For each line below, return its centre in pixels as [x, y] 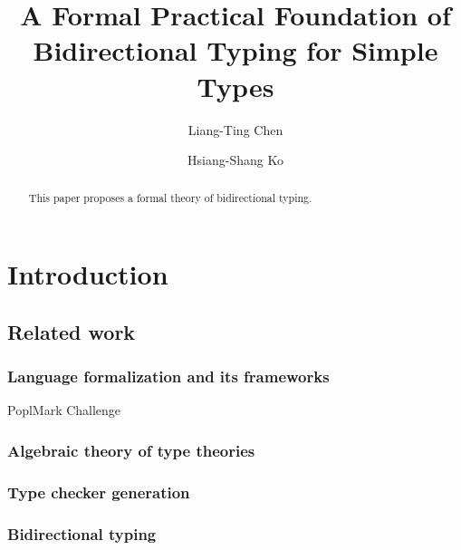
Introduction [88, 274]
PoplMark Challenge [64, 410]
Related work [72, 331]
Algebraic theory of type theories [131, 450]
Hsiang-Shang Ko [235, 160]
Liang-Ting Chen [235, 129]
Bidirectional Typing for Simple [235, 50]
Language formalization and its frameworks [168, 376]
